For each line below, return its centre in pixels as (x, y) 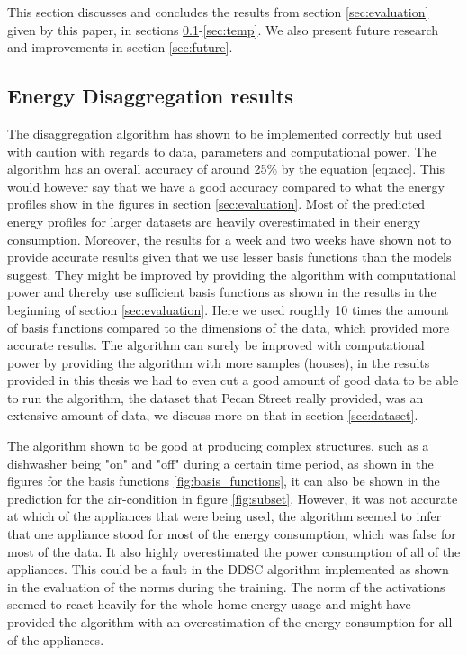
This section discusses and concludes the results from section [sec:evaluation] (218, 12)
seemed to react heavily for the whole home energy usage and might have (209, 604)
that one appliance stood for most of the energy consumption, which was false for (232, 534)
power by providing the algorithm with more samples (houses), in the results (219, 362)
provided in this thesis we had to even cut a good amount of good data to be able (233, 380)
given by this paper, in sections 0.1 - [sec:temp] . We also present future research (223, 29)
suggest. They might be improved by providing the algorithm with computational (232, 274)
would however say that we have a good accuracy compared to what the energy (226, 186)
